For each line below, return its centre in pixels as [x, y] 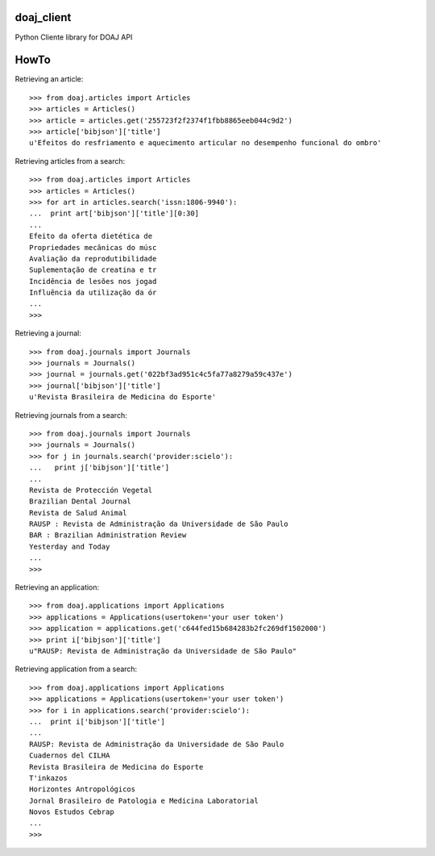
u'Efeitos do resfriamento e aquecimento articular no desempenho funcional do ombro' [205, 143]
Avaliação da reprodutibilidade [93, 259]
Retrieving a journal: [48, 333]
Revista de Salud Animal [78, 513]
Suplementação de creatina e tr [93, 270]
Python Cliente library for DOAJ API [74, 37]
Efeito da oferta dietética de [91, 236]
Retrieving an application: [57, 587]
